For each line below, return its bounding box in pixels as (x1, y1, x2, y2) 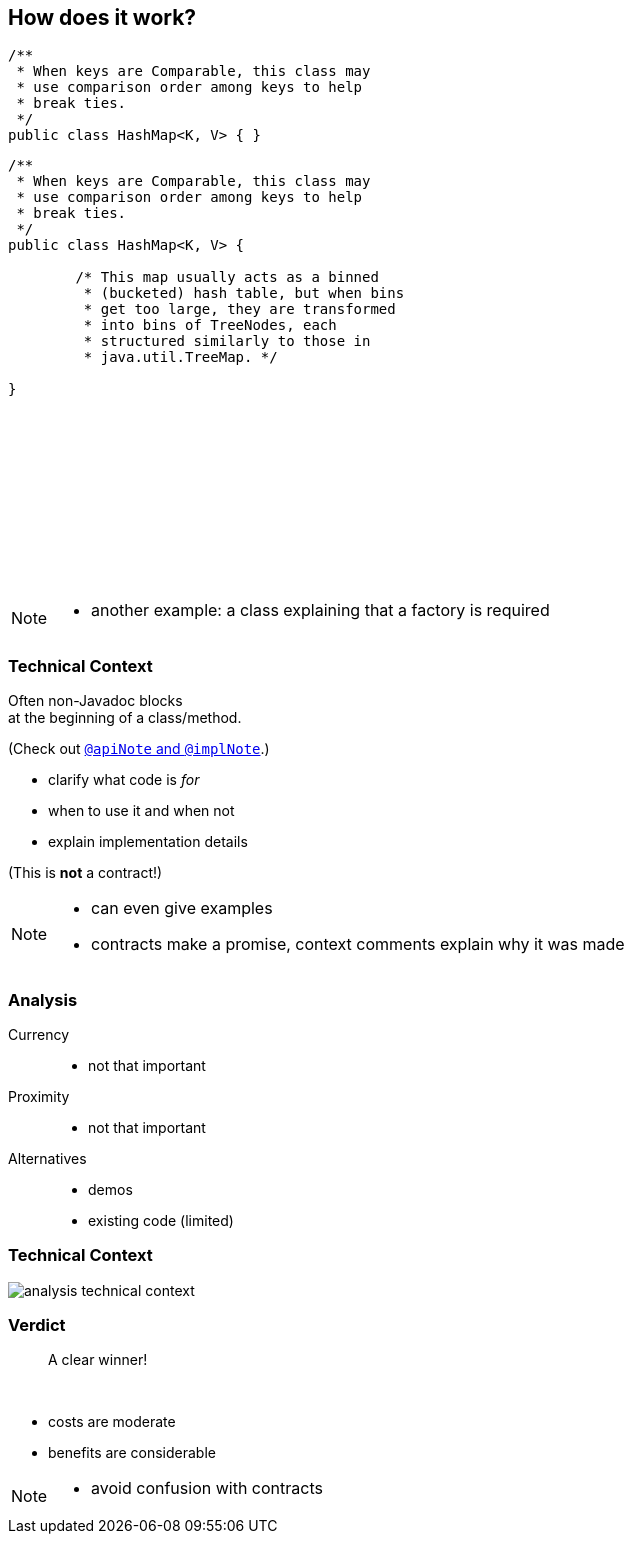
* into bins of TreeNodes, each (83, 317, 337, 334)
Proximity (8, 1087, 70, 1105)
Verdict (8, 1315, 66, 1336)
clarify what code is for (48, 771, 200, 789)
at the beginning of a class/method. (8, 709, 242, 727)
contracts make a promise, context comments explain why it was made (91, 934, 625, 955)
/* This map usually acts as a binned (75, 269, 379, 286)
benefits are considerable (48, 1444, 216, 1462)
